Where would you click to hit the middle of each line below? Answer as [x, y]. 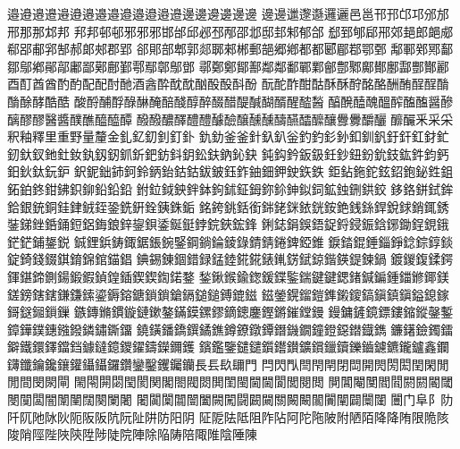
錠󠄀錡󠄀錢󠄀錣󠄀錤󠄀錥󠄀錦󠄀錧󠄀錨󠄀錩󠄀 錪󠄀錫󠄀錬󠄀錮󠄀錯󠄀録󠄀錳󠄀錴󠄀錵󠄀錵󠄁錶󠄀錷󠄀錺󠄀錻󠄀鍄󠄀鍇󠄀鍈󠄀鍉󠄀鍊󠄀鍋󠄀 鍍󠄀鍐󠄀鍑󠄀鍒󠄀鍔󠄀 [230, 259]
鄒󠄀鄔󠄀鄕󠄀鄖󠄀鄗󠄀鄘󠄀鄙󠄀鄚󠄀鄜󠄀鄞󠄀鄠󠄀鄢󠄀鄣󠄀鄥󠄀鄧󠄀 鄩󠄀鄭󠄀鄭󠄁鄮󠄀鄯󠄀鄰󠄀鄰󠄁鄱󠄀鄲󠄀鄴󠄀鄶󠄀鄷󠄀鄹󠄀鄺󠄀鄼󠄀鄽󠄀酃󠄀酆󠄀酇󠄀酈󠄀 [228, 66]
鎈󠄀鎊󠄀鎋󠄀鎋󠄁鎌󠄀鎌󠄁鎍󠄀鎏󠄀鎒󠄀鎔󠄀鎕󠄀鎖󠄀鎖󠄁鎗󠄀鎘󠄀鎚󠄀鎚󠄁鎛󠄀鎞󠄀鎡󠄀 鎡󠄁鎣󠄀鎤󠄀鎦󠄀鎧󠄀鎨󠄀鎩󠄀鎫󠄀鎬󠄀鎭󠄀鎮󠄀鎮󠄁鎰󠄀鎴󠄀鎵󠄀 [228, 294]
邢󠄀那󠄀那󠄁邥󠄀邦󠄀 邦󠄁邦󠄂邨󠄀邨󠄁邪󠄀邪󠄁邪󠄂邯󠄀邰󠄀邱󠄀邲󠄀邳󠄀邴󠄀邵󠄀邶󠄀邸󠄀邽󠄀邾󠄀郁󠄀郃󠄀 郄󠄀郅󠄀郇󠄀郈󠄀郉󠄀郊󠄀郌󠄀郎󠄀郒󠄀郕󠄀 [230, 31]
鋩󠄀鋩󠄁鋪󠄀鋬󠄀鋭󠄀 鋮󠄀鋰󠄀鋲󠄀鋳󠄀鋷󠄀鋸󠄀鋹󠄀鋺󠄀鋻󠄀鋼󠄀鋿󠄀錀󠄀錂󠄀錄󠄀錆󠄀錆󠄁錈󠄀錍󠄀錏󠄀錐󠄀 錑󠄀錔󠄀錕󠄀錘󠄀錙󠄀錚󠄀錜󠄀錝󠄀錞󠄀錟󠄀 [230, 241]
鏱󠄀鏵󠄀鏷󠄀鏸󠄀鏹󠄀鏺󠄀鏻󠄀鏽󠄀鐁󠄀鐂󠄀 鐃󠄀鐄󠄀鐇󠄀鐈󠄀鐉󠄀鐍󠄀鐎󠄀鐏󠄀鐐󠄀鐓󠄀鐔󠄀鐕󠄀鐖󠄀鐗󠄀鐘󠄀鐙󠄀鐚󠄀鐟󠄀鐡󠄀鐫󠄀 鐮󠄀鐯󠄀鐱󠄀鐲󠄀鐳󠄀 [230, 329]
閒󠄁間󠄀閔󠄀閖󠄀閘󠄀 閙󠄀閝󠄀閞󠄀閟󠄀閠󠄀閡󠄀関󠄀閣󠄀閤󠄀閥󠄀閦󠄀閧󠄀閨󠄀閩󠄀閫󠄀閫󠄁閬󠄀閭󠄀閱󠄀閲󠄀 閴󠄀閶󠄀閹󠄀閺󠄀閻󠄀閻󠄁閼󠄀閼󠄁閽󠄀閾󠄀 [230, 381]
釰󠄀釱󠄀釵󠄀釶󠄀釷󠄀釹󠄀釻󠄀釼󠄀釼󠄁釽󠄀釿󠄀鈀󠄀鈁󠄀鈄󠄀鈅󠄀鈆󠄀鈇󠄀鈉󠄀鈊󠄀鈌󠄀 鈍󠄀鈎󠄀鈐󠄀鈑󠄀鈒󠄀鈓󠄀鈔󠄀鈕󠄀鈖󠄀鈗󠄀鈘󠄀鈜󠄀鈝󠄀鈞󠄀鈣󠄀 [228, 153]
